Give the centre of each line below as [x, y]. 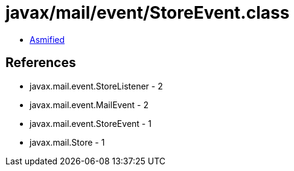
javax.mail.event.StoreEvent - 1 [91, 123]
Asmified [47, 39]
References [41, 63]
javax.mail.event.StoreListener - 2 [96, 86]
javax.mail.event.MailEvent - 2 [89, 105]
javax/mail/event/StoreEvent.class [148, 13]
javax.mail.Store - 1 [67, 142]
